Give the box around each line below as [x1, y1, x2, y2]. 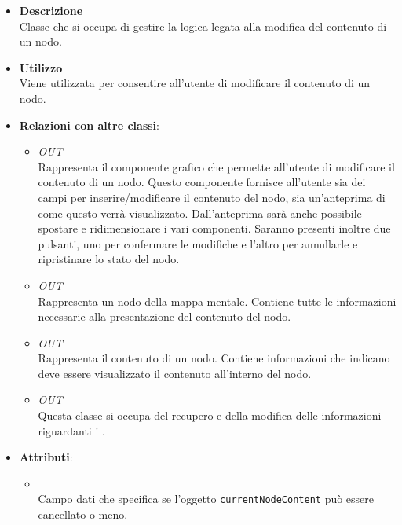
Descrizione [19, 2, 83, 18]
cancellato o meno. [38, 506, 128, 523]
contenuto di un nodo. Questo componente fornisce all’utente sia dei [38, 174, 366, 190]
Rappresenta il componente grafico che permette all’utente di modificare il [38, 158, 395, 174]
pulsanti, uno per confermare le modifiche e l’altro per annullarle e [38, 235, 358, 251]
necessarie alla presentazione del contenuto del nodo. [38, 308, 291, 325]
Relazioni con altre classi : [19, 116, 159, 133]
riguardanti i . [38, 422, 105, 439]
